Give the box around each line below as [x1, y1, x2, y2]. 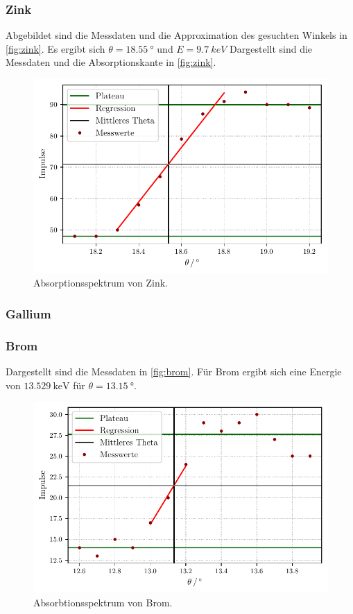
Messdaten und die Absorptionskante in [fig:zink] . [6, 55, 216, 69]
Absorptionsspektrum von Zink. [33, 275, 169, 290]
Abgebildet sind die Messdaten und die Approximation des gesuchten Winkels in [6, 28, 347, 42]
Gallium [6, 305, 51, 322]
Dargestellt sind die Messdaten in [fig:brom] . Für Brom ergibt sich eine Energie [6, 364, 342, 379]
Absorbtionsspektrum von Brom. [33, 595, 173, 609]
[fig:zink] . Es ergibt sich [6, 41, 105, 56]
